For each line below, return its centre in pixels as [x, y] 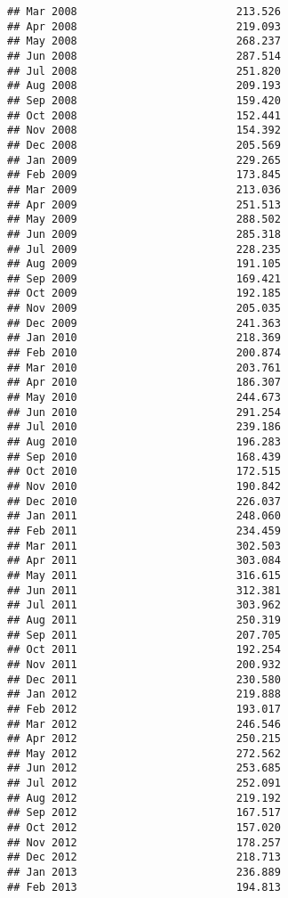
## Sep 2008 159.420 [144, 100]
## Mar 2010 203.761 [144, 367]
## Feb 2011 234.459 [144, 531]
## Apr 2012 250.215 [144, 739]
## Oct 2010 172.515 [144, 472]
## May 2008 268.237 [144, 41]
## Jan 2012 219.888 [144, 694]
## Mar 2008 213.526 [144, 12]
